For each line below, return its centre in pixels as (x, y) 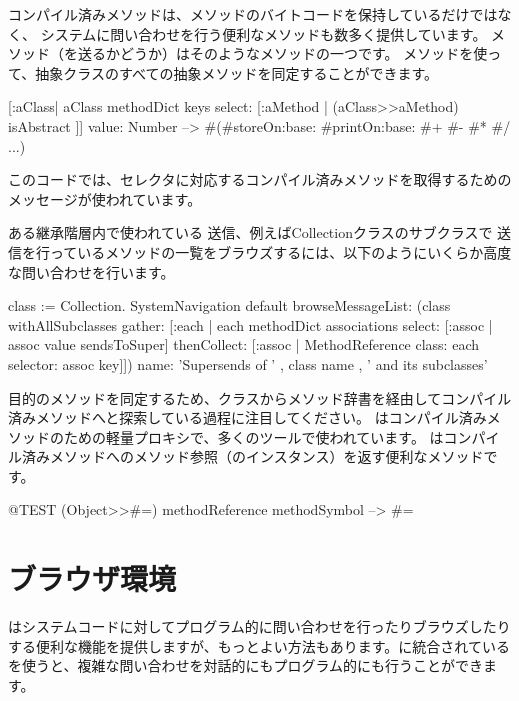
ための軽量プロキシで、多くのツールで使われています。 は (253, 436)
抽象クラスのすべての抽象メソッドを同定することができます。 (237, 72)
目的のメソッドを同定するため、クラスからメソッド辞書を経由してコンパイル (260, 397)
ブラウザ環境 (92, 578)
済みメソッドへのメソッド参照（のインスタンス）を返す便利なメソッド (252, 456)
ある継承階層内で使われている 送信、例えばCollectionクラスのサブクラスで (250, 232)
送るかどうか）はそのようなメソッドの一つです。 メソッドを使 (282, 53)
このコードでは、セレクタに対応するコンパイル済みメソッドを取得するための (260, 179)
